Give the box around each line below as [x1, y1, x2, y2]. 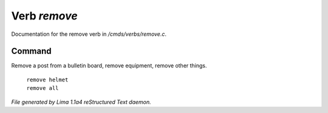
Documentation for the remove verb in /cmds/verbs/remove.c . [11, 30, 167, 38]
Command [11, 46, 52, 56]
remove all [26, 85, 59, 92]
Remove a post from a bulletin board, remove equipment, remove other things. [11, 62, 207, 69]
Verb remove [11, 9, 78, 22]
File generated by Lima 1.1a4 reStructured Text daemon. [11, 98, 151, 106]
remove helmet [26, 76, 69, 83]
